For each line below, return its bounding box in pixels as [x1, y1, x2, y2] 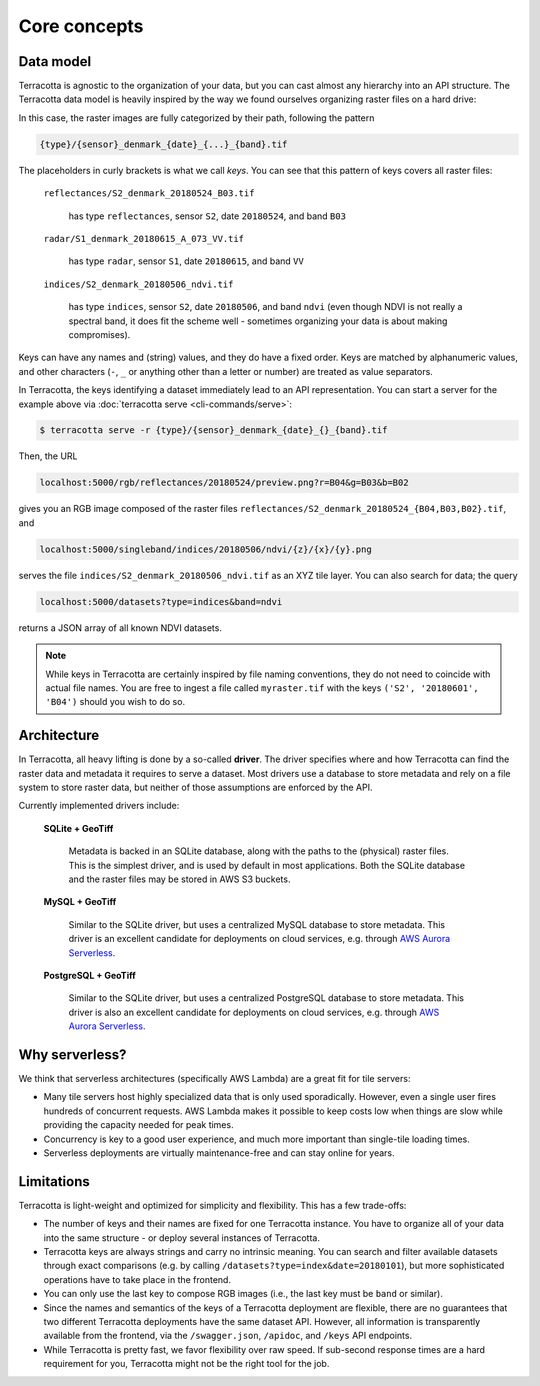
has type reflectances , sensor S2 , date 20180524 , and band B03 [68, 210, 347, 222]
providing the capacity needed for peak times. [43, 1119, 234, 1131]
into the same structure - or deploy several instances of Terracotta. [43, 1231, 320, 1244]
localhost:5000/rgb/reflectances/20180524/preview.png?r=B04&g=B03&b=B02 [39, 477, 409, 489]
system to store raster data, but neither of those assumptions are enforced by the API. [18, 781, 374, 794]
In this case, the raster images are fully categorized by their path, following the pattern [18, 111, 375, 124]
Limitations [18, 1173, 90, 1190]
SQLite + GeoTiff [43, 822, 114, 834]
